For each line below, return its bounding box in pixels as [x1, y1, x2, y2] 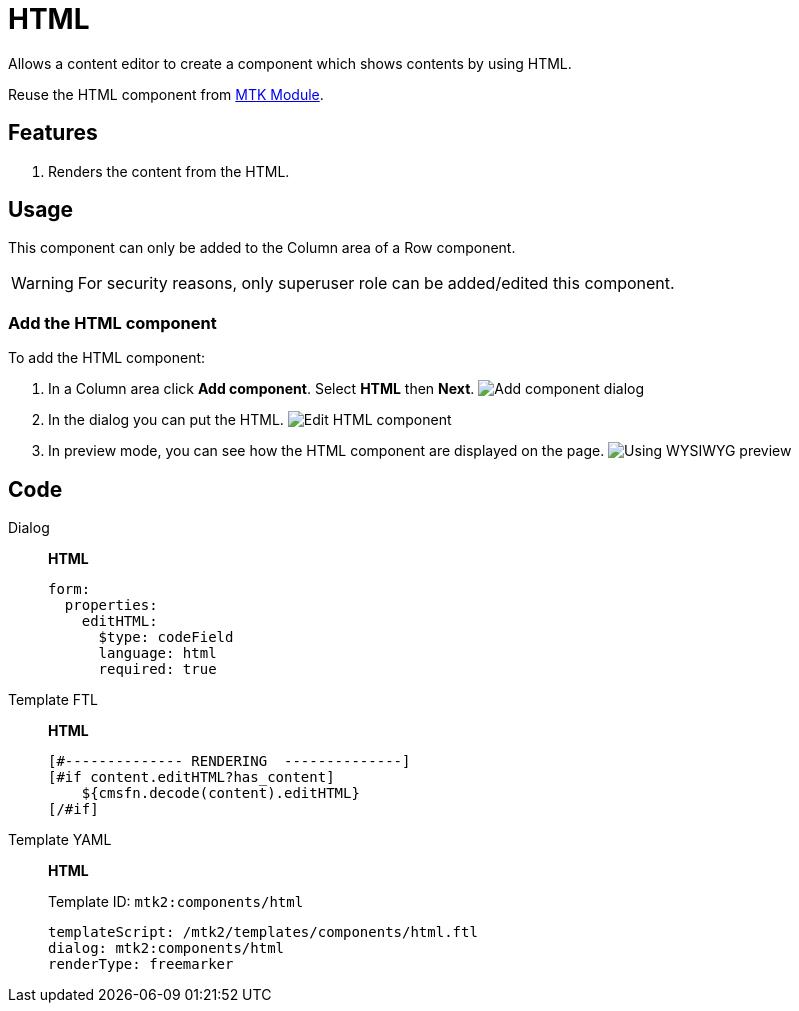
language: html [98, 645, 217, 662]
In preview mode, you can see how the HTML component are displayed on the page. [48, 442, 605, 460]
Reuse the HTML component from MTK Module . [8, 85, 324, 103]
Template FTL [8, 691, 98, 709]
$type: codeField [98, 629, 234, 646]
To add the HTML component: [8, 349, 206, 367]
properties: [64, 597, 158, 614]
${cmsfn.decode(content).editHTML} [81, 785, 360, 802]
